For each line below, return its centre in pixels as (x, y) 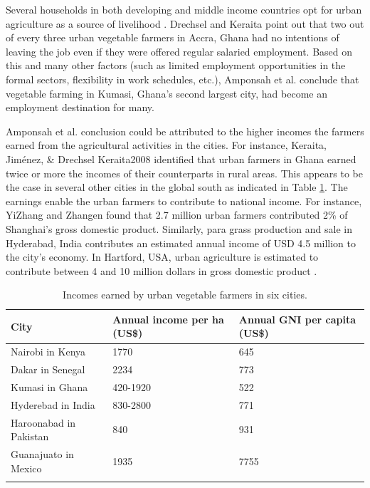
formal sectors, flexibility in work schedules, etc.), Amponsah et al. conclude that (183, 79)
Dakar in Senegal (48, 369)
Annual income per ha (168, 319)
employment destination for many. (80, 107)
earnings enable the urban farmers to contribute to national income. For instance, (184, 201)
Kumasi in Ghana (49, 387)
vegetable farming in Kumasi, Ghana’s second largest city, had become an (166, 93)
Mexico (26, 468)
